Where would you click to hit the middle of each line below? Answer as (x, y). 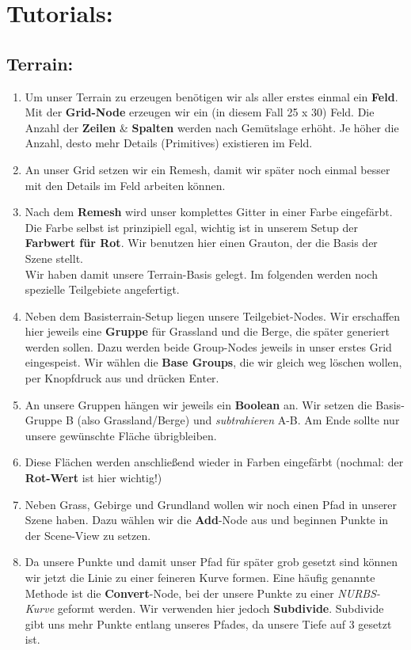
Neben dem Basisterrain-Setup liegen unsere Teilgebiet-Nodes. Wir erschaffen (213, 315)
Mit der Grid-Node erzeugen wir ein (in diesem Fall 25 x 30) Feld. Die (200, 112)
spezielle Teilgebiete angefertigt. (102, 289)
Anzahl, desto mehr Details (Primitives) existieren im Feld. (169, 143)
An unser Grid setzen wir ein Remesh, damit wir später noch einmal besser (207, 169)
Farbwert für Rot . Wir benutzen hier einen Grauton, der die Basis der (201, 243)
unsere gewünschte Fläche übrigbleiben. (121, 435)
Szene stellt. (54, 258)
